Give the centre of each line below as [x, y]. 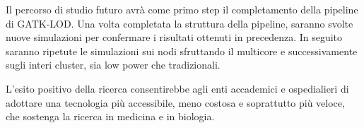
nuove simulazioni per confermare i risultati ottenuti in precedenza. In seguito [174, 37]
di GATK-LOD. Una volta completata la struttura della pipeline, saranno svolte [180, 23]
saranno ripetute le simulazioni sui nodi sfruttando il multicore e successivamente [182, 51]
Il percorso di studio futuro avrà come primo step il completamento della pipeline [182, 9]
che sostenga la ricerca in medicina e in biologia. [110, 116]
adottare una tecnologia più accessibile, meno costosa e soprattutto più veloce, [175, 102]
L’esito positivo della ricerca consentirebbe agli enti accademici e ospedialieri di [177, 88]
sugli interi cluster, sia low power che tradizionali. [113, 65]
